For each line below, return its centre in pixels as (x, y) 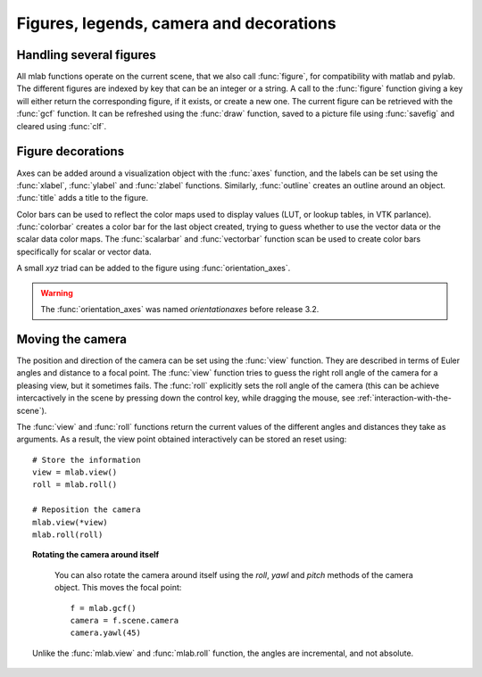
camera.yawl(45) (106, 633)
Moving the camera (71, 339)
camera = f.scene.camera (124, 620)
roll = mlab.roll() (75, 485)
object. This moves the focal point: (118, 588)
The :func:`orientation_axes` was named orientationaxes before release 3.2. (180, 310)
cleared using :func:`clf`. (62, 126)
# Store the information (87, 460)
